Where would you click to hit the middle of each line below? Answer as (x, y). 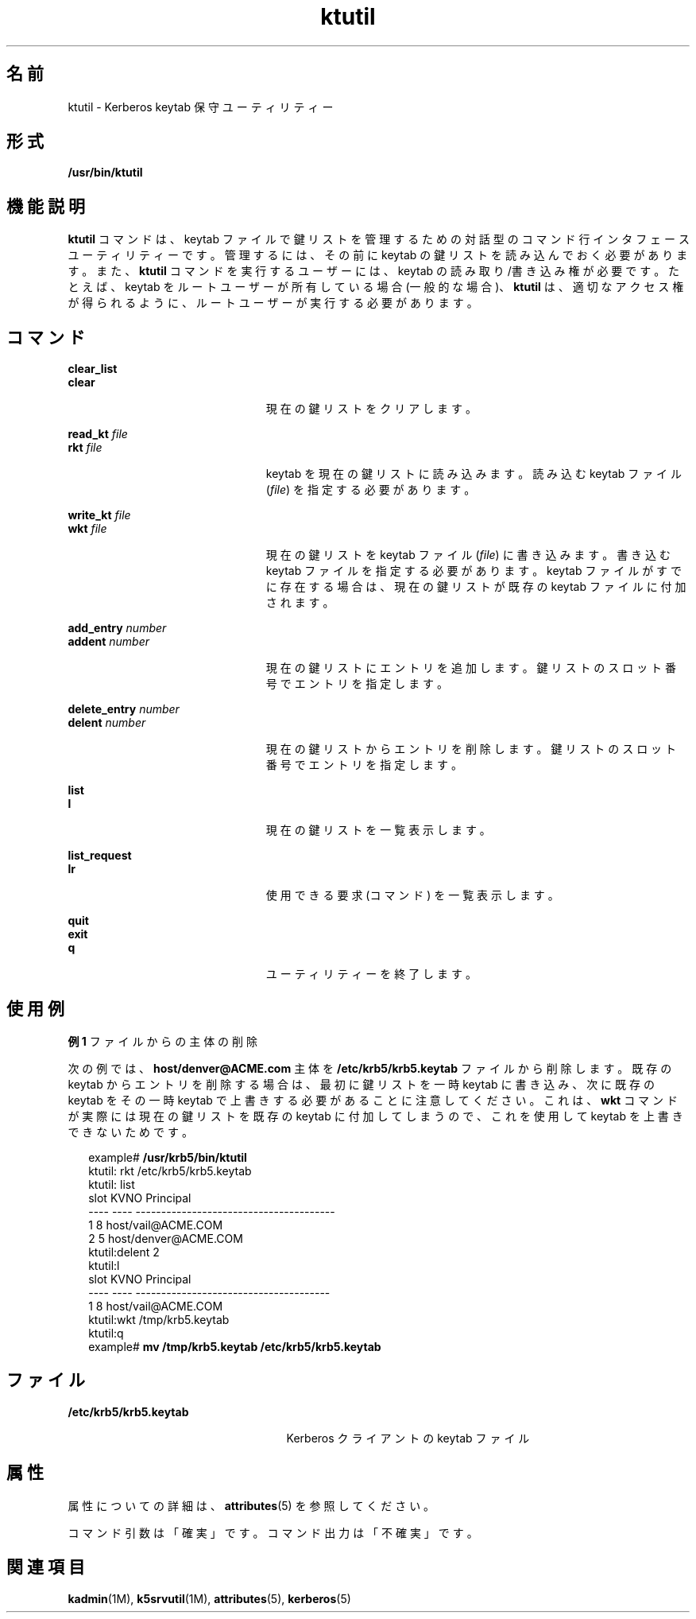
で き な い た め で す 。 (130, 1132)
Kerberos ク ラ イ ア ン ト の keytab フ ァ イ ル (408, 1438)
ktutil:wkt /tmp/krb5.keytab (159, 1319)
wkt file (87, 529)
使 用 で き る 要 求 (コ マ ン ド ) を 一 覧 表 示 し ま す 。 (412, 895)
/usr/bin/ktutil (105, 173)
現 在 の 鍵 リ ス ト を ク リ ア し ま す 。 (371, 409)
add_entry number (117, 628)
